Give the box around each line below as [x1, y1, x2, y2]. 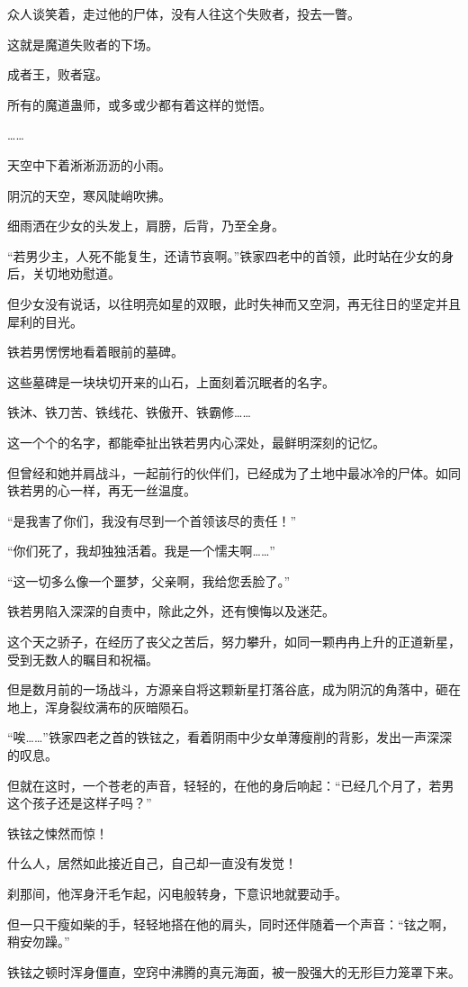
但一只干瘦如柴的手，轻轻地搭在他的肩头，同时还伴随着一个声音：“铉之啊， [7, 914, 454, 933]
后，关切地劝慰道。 [7, 264, 121, 283]
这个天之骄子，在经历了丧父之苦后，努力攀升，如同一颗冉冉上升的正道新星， [7, 632, 461, 651]
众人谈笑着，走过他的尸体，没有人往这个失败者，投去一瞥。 [7, 5, 360, 23]
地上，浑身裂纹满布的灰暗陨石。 [7, 697, 196, 716]
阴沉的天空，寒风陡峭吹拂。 [7, 186, 171, 204]
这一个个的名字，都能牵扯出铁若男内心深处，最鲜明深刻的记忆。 [7, 432, 385, 451]
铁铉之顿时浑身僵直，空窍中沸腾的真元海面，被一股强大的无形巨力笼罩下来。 [7, 962, 461, 981]
